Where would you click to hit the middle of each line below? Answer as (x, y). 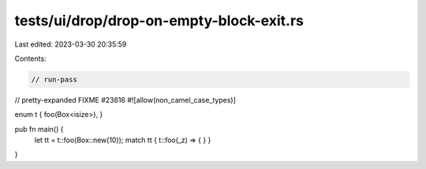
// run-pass (54, 79)
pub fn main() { (39, 129)
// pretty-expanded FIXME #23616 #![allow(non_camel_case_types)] (125, 100)
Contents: (30, 58)
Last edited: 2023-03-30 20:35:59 (71, 44)
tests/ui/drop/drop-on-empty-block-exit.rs (159, 21)
